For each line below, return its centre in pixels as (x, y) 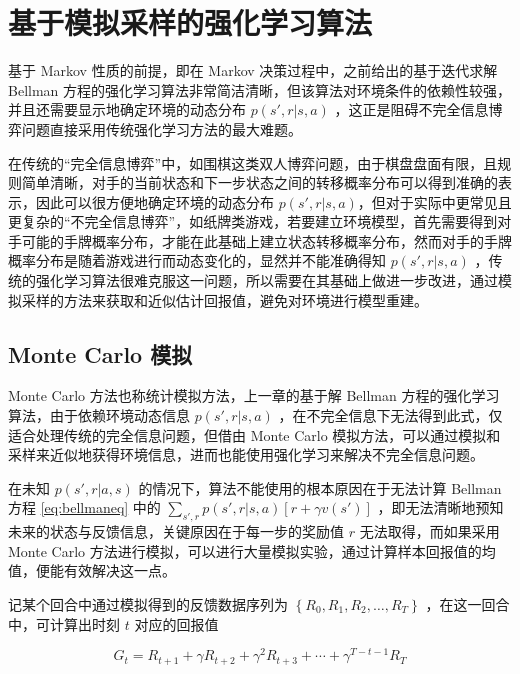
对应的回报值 (176, 623)
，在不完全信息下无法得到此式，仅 (390, 415)
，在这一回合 (467, 604)
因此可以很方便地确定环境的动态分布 (154, 201)
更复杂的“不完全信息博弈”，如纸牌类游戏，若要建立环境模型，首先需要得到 (253, 221)
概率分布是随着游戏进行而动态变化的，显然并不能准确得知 (197, 260)
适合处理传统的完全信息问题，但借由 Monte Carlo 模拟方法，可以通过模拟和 (254, 434)
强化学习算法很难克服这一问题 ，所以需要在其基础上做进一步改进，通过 (266, 280)
